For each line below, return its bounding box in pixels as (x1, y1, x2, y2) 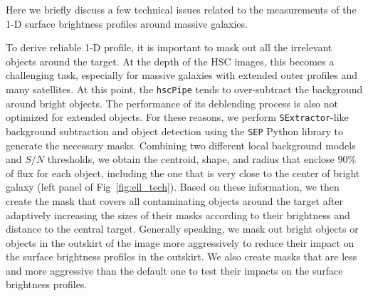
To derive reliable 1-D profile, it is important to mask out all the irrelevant (6, 40, 332, 55)
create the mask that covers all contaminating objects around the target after (6, 193, 344, 208)
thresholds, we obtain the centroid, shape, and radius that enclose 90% (47, 152, 357, 166)
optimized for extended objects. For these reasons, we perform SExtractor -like (6, 110, 349, 125)
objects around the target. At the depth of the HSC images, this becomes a (6, 53, 335, 68)
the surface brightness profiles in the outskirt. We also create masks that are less (6, 249, 357, 264)
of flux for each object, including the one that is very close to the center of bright (6, 165, 360, 180)
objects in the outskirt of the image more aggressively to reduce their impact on (6, 235, 354, 250)
